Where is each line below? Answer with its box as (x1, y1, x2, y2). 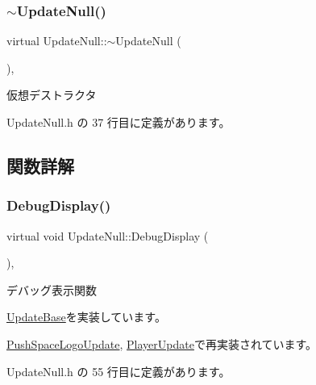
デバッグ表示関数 (6, 281, 97, 298)
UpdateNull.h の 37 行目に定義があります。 (6, 114, 231, 130)
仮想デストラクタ (6, 86, 97, 103)
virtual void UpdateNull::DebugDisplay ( (6, 227, 209, 244)
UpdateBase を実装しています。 (6, 308, 166, 325)
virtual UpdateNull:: (6, 32, 107, 49)
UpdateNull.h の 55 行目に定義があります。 (6, 362, 231, 379)
